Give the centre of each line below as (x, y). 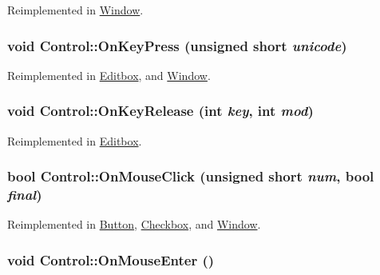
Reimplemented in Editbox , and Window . (109, 75)
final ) (25, 195)
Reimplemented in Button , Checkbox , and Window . (134, 224)
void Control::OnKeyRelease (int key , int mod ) (160, 111)
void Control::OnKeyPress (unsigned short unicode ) (177, 45)
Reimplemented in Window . (75, 10)
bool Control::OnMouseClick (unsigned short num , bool (191, 176)
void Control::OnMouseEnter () (111, 259)
